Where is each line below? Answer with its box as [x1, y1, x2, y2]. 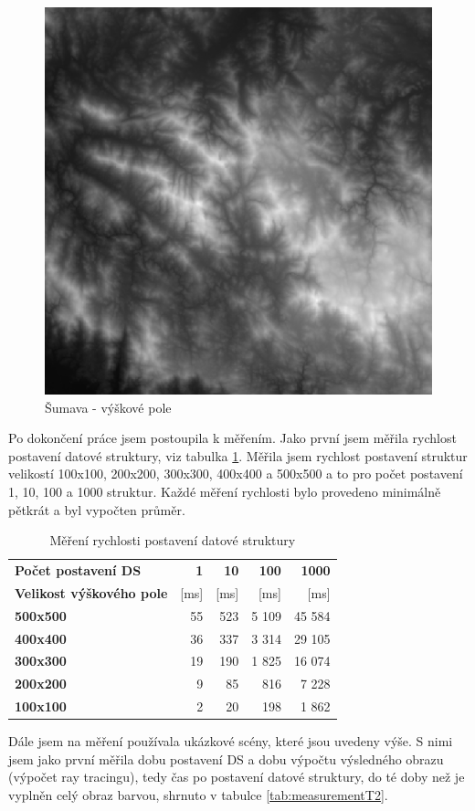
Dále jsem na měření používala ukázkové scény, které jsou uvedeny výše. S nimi [8, 732, 453, 751]
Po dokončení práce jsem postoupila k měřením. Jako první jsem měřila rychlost [8, 428, 457, 448]
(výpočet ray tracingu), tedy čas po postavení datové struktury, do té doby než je [8, 767, 465, 786]
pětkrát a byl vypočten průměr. [8, 500, 185, 519]
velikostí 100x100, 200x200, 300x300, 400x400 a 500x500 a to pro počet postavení [8, 464, 463, 483]
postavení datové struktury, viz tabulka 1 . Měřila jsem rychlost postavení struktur [8, 446, 468, 465]
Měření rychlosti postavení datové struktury [49, 531, 296, 550]
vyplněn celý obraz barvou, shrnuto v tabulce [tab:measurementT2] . [8, 785, 388, 804]
